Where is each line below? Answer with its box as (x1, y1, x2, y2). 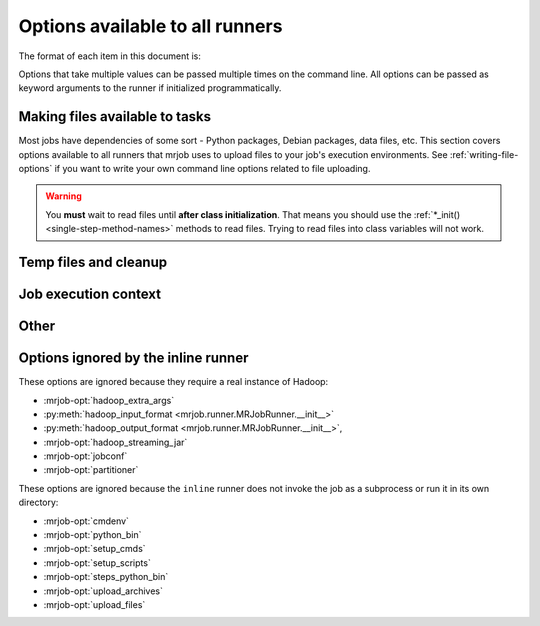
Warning (45, 190, 82, 202)
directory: (18, 496, 59, 509)
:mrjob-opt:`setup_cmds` (43, 543, 146, 555)
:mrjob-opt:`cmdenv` (43, 515, 130, 527)
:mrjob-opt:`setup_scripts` (43, 556, 152, 569)
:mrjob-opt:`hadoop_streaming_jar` (43, 436, 188, 448)
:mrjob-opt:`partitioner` (43, 464, 139, 476)
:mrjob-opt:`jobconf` (43, 450, 128, 462)
